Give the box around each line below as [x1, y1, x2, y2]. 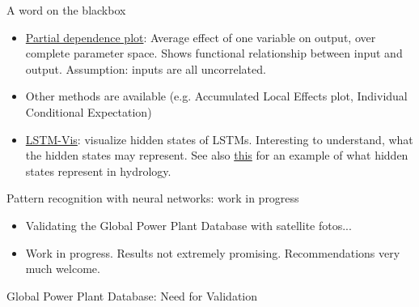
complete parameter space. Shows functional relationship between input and [25, 45, 403, 62]
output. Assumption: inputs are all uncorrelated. [25, 60, 266, 77]
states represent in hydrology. [25, 162, 171, 179]
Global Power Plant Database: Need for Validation [6, 287, 258, 304]
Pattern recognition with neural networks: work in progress [6, 190, 299, 207]
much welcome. [25, 260, 100, 277]
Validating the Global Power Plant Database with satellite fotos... [25, 216, 352, 233]
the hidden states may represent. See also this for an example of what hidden [25, 147, 408, 164]
